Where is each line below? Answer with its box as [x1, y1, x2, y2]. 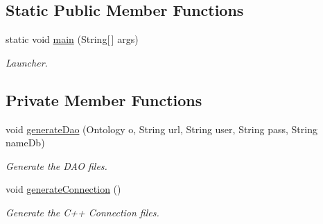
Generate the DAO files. [6, 158, 107, 173]
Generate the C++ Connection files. [6, 205, 159, 219]
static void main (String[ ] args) [6, 32, 139, 46]
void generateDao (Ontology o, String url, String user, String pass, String [6, 121, 317, 136]
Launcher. [6, 55, 48, 69]
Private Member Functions [6, 89, 202, 110]
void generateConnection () [6, 182, 121, 196]
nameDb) [6, 135, 45, 150]
